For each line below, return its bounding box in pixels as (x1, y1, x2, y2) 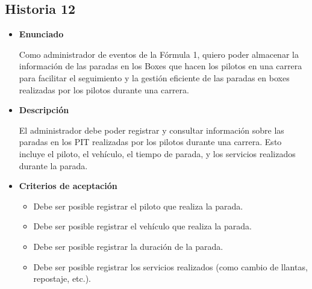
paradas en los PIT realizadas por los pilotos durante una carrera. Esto (19, 135, 282, 148)
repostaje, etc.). (33, 272, 91, 285)
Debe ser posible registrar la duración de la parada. (33, 240, 223, 252)
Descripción (19, 104, 69, 116)
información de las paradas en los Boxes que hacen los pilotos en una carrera (19, 60, 302, 72)
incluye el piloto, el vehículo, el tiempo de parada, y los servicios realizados (19, 147, 296, 160)
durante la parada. (19, 159, 88, 172)
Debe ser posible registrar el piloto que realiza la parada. (33, 199, 243, 212)
